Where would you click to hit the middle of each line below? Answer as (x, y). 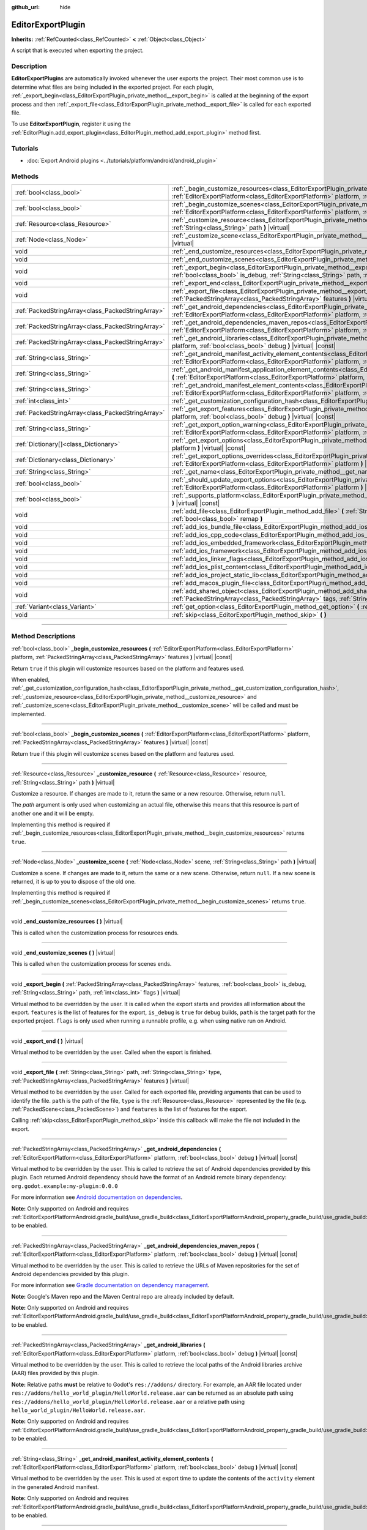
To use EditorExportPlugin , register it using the (71, 124)
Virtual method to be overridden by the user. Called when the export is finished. (112, 1052)
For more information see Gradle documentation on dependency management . (110, 1285)
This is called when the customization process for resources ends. (95, 933)
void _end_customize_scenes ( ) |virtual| (63, 952)
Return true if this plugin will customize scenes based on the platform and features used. (123, 753)
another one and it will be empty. (53, 813)
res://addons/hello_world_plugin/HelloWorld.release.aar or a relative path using (128, 1401)
